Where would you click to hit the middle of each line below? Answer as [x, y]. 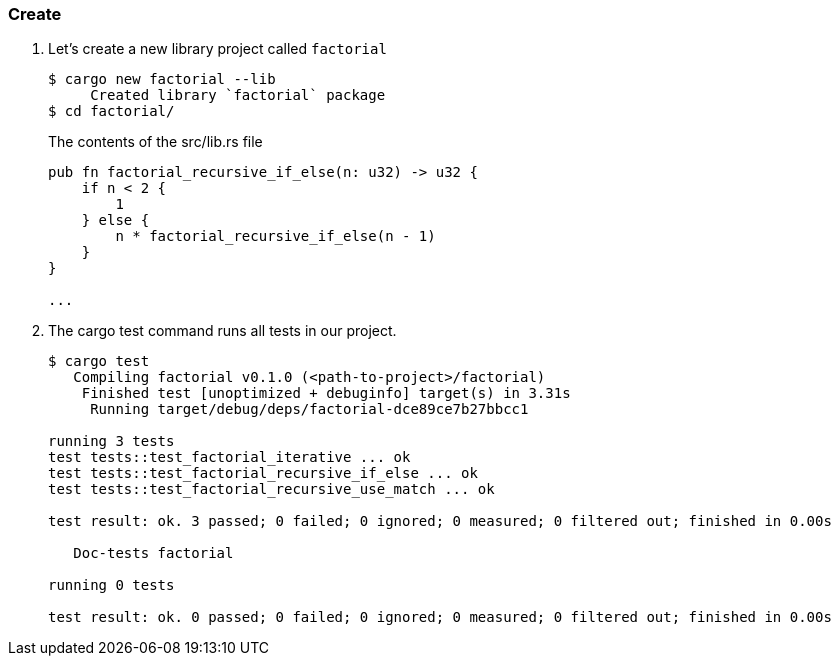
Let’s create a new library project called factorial [217, 49]
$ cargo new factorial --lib [162, 79]
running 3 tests [111, 441]
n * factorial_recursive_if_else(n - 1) [275, 236]
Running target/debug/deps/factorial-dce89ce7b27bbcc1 [309, 409]
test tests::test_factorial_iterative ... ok [229, 457]
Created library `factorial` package [238, 95]
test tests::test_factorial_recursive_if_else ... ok [263, 473]
